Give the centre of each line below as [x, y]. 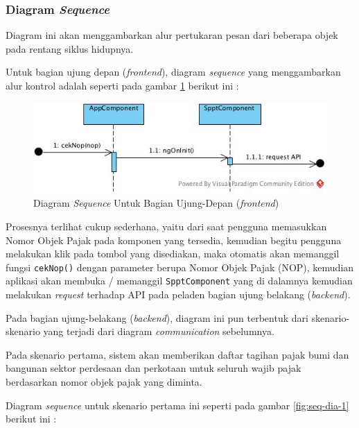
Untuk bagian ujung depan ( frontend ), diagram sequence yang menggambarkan [173, 72]
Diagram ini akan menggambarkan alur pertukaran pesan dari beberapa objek [172, 35]
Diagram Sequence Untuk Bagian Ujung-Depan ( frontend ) [156, 203]
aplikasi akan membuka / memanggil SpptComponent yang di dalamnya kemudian [179, 281]
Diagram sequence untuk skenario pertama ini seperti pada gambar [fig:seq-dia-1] [177, 405]
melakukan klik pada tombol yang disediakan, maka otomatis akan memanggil [173, 254]
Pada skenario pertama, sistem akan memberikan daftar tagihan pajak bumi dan [177, 354]
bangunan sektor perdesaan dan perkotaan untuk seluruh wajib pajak [154, 368]
